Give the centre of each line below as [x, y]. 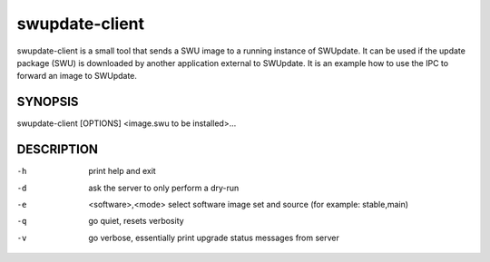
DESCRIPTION [58, 150]
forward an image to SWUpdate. [77, 76]
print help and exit [122, 171]
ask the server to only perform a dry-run [164, 188]
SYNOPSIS [48, 102]
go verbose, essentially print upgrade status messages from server [214, 238]
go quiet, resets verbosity [137, 221]
